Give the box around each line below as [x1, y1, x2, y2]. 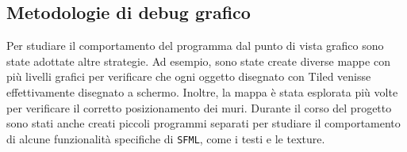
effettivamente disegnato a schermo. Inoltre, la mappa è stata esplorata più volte [6, 83, 398, 100]
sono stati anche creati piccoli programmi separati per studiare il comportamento [6, 115, 401, 131]
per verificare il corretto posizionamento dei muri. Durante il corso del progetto [6, 99, 392, 116]
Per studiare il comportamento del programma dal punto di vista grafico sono [6, 37, 384, 54]
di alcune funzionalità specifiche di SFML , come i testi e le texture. [6, 130, 325, 146]
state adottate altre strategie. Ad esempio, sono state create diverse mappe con [6, 52, 390, 69]
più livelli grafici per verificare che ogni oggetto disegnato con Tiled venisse [6, 68, 371, 85]
